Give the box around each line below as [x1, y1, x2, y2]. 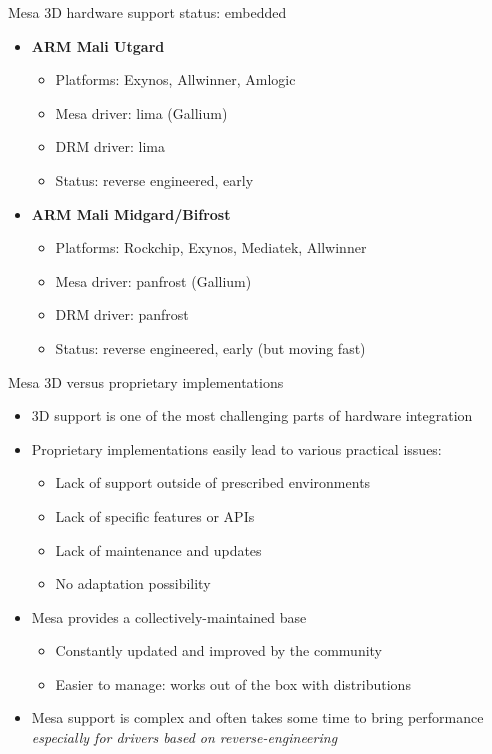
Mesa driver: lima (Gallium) [55, 102, 228, 123]
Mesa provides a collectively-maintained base [31, 606, 307, 627]
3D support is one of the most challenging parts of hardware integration [31, 405, 473, 426]
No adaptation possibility [55, 573, 211, 594]
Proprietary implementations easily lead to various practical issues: [31, 438, 442, 459]
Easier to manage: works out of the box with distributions [55, 673, 411, 694]
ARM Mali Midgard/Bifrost [31, 203, 231, 224]
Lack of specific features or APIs [55, 505, 255, 526]
